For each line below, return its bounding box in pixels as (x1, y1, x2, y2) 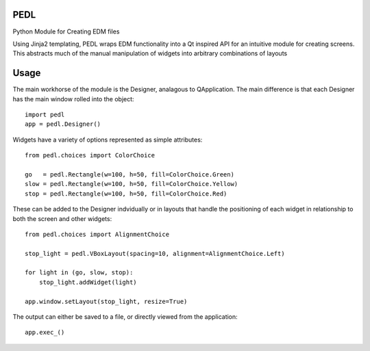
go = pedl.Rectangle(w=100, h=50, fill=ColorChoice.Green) (25, 170, 234, 178)
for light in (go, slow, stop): (25, 269, 134, 276)
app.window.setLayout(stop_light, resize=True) (25, 298, 188, 305)
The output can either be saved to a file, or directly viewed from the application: (12, 313, 238, 321)
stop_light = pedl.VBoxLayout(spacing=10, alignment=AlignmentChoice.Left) (25, 250, 285, 257)
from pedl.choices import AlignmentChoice (25, 230, 170, 238)
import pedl (25, 110, 65, 118)
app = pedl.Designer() (25, 120, 101, 128)
